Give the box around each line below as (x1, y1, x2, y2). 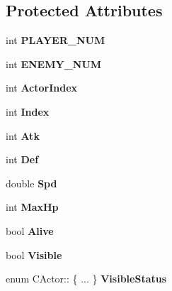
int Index (6, 104, 50, 119)
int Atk (6, 128, 40, 143)
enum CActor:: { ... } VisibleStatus (6, 271, 167, 286)
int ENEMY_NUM (6, 56, 102, 71)
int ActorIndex (6, 80, 78, 95)
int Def (6, 152, 39, 167)
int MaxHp (6, 199, 59, 214)
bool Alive (6, 223, 54, 238)
